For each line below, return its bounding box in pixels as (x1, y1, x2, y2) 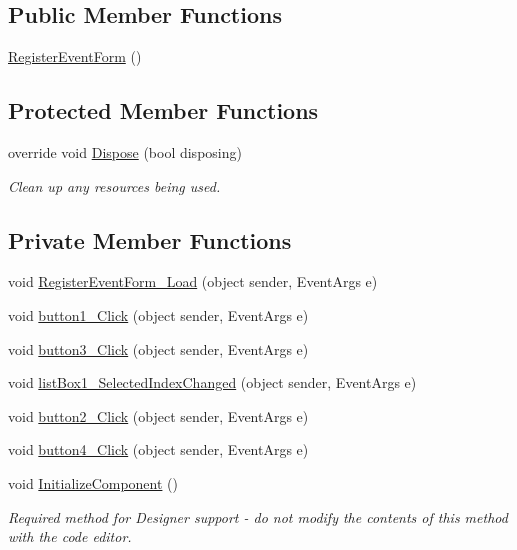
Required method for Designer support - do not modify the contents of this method (8, 506, 508, 527)
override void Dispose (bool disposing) (8, 142, 242, 162)
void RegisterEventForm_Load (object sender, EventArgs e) (8, 271, 378, 292)
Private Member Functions (8, 224, 292, 255)
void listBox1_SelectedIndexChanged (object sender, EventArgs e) (8, 372, 417, 393)
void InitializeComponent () (8, 472, 178, 493)
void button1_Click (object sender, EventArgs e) (8, 304, 309, 325)
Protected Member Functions (8, 95, 319, 126)
